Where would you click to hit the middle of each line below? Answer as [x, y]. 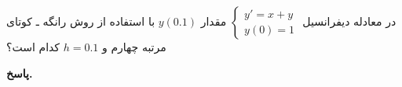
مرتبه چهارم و [134, 47]
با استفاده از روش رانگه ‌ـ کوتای [81, 21]
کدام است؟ [33, 47]
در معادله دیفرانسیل [349, 21]
